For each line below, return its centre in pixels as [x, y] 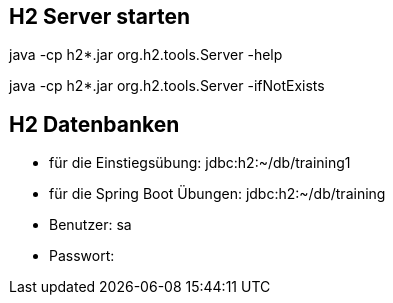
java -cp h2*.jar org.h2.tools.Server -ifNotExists [167, 86]
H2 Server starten [100, 16]
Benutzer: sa [90, 225]
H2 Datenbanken [94, 124]
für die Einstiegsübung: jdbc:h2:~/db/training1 [200, 163]
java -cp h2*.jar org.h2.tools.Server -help [146, 55]
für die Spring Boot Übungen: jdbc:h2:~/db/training [217, 194]
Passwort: [82, 256]
